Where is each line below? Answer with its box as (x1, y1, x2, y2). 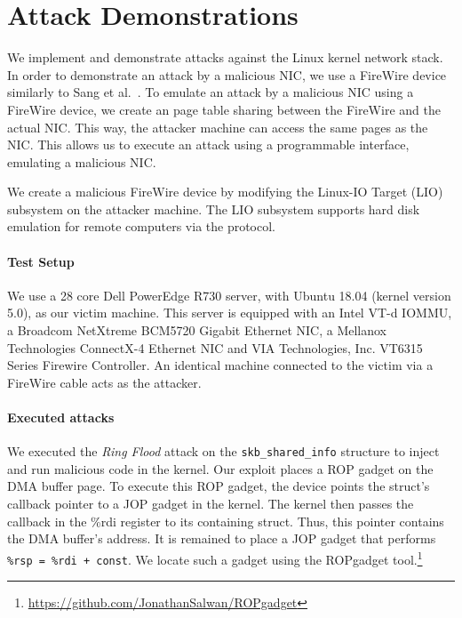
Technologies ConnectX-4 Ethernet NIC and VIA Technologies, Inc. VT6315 (7, 338, 423, 357)
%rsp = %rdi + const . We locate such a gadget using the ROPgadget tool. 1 (7, 547, 423, 568)
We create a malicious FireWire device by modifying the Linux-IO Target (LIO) (7, 182, 443, 201)
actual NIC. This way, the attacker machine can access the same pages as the (7, 117, 428, 136)
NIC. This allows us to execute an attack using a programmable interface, (7, 135, 410, 154)
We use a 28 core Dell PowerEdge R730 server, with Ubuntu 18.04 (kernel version (7, 285, 451, 304)
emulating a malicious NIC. (7, 152, 156, 171)
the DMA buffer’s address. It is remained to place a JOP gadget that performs (7, 529, 436, 548)
